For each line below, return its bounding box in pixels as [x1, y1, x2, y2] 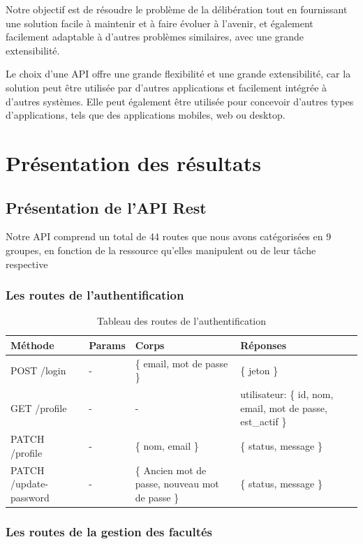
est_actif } [240, 414, 287, 429]
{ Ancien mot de [135, 462, 207, 477]
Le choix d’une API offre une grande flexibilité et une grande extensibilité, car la [6, 66, 351, 81]
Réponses [240, 337, 287, 352]
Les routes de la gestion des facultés [6, 522, 213, 540]
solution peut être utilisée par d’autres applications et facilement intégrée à [6, 80, 327, 94]
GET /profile [10, 400, 67, 415]
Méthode [10, 337, 54, 352]
